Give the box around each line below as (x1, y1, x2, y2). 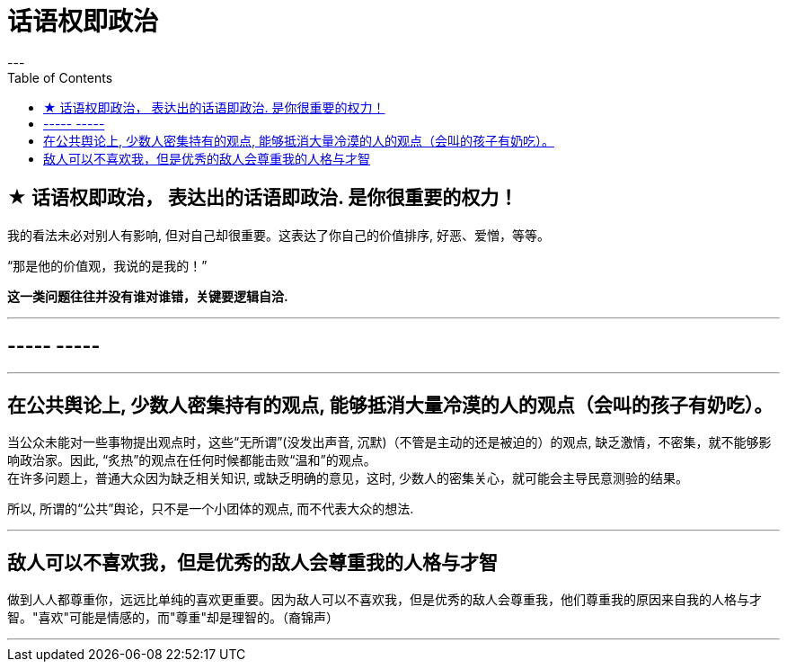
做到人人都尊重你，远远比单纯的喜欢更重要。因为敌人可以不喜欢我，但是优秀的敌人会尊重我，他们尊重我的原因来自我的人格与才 (7, 592, 762, 608)
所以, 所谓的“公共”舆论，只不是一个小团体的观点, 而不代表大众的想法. (7, 501, 414, 517)
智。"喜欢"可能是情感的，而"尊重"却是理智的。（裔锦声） (7, 610, 340, 626)
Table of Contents (7, 69, 113, 85)
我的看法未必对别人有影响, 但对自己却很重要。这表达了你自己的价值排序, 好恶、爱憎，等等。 (7, 227, 550, 243)
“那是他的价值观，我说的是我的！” (7, 257, 208, 273)
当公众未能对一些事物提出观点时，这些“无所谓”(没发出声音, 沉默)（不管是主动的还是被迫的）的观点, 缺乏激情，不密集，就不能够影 (7, 434, 772, 450)
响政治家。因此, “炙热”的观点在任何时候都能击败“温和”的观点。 (7, 452, 376, 468)
